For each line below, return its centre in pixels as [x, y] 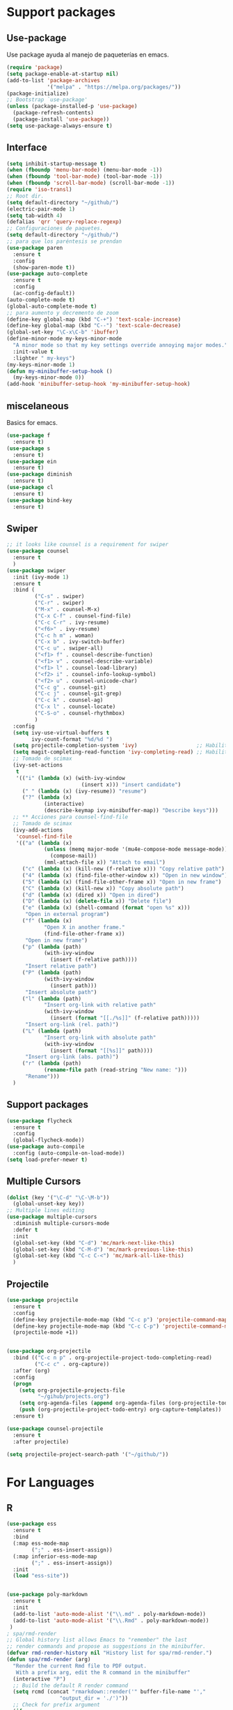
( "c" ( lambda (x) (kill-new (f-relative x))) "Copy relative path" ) [123, 869]
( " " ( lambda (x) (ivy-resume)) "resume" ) [85, 791]
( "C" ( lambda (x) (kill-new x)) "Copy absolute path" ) [103, 888]
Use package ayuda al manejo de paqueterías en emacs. [88, 54]
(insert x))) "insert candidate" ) [131, 785]
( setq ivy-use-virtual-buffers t [61, 733]
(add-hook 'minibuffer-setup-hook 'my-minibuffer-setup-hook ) [98, 384]
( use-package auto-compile [46, 1147]
